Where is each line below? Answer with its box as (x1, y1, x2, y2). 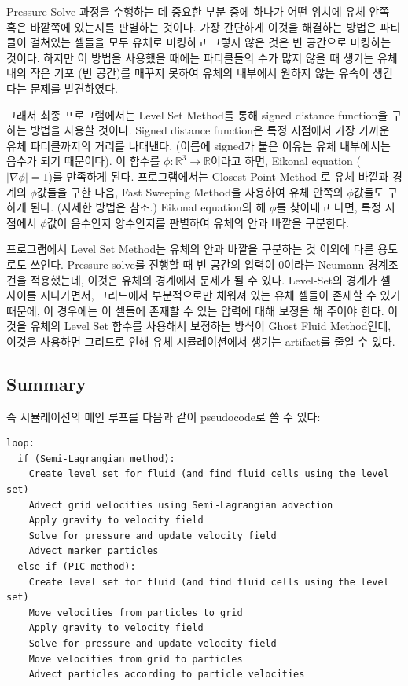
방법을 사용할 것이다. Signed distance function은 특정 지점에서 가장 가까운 (30, 122, 390, 138)
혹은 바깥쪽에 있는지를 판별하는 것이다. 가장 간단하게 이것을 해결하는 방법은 (6, 18, 377, 35)
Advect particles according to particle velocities (28, 669, 305, 680)
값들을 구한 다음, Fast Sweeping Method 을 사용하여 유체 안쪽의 (36, 183, 344, 200)
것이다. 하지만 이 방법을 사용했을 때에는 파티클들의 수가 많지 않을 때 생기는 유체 (6, 49, 398, 65)
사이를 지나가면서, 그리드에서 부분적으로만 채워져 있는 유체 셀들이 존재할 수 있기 (6, 287, 401, 303)
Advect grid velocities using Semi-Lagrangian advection (28, 499, 333, 511)
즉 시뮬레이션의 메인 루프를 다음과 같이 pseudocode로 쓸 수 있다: (6, 408, 321, 424)
